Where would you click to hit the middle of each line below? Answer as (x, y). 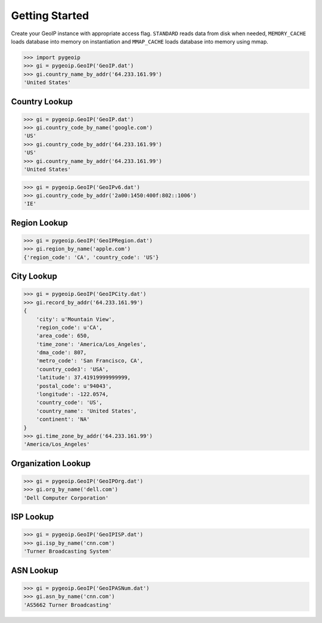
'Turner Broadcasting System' (68, 551)
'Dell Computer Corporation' (66, 498)
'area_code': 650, (63, 336)
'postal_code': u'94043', (74, 386)
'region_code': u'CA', (69, 327)
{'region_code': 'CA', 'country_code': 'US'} (91, 257)
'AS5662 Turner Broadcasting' (68, 605)
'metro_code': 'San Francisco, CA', (89, 361)
